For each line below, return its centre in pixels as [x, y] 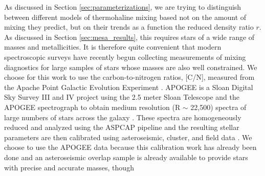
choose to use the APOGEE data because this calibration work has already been [130, 147]
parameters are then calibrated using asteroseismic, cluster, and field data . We [128, 137]
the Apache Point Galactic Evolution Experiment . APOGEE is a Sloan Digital [129, 87]
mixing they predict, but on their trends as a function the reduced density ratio [129, 27]
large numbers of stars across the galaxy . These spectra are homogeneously [123, 117]
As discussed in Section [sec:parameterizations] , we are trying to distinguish [123, 7]
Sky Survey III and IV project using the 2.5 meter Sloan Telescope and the [122, 97]
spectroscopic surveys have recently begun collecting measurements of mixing [125, 57]
